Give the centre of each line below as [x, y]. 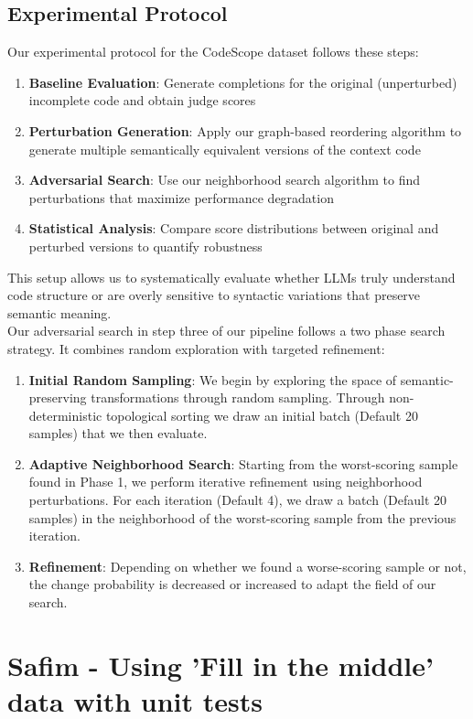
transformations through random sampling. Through [238, 397]
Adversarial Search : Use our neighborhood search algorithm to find [225, 180]
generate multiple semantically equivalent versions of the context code [225, 149]
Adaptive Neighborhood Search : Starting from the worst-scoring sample [243, 463]
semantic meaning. [59, 312]
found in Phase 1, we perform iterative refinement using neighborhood [226, 482]
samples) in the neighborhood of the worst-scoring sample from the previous [242, 517]
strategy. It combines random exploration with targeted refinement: [196, 348]
